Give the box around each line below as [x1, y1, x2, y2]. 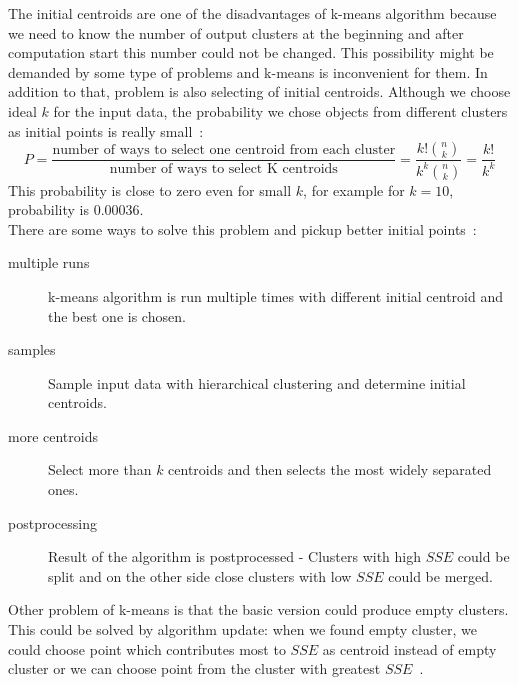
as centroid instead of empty [322, 638, 497, 659]
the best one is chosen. [48, 305, 186, 326]
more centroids [8, 425, 98, 446]
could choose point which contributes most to [8, 638, 286, 659]
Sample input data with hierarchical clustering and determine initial [48, 372, 466, 393]
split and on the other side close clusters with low [48, 565, 352, 586]
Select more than [48, 459, 152, 480]
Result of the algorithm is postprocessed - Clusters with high [48, 546, 422, 567]
